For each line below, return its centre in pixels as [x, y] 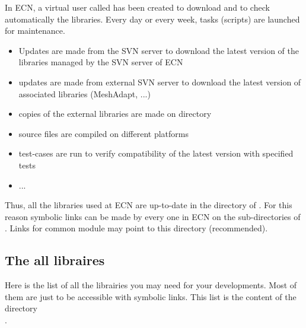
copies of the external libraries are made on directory [115, 114]
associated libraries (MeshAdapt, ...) [85, 93]
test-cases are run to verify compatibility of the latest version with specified [156, 153]
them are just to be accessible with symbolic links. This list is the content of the [151, 296]
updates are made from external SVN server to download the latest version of [160, 82]
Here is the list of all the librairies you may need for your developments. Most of [151, 285]
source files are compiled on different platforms [103, 133]
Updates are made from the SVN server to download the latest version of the [159, 50]
